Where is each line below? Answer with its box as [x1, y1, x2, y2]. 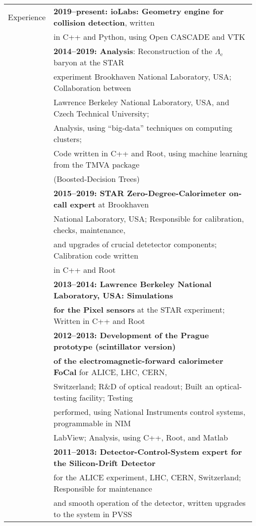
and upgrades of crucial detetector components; [53, 238, 217, 250]
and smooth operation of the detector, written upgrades [53, 497, 246, 508]
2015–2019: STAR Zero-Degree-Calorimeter [53, 187, 226, 199]
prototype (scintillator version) [53, 341, 176, 352]
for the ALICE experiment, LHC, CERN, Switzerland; [53, 471, 241, 483]
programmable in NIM [53, 417, 131, 429]
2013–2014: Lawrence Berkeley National [53, 278, 212, 290]
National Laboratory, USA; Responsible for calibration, [53, 213, 244, 224]
